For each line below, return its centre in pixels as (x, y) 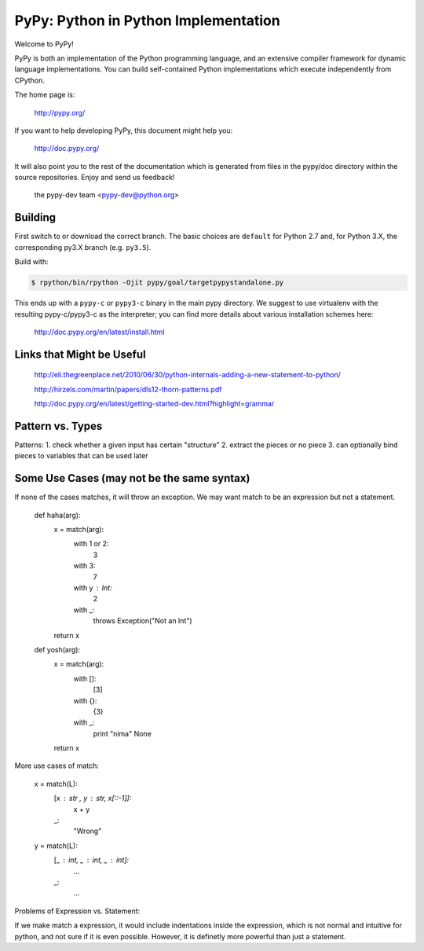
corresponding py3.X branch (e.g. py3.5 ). (83, 247)
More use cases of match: (57, 766)
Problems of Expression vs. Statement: (77, 911)
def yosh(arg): (57, 649)
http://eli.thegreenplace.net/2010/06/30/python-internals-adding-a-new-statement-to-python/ (188, 375)
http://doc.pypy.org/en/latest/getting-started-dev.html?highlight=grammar (154, 404)
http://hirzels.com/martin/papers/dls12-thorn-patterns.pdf (128, 389)
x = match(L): (56, 784)
